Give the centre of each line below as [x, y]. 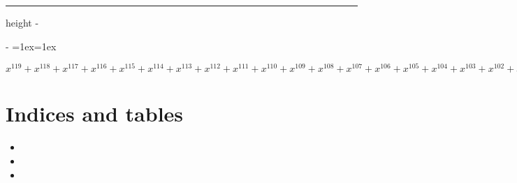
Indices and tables [95, 114]
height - [22, 22]
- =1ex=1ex [31, 46]
